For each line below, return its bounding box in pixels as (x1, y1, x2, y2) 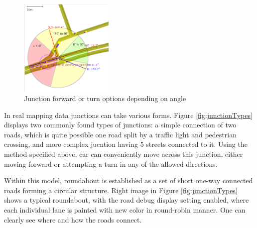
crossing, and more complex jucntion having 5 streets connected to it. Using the (4, 139, 248, 149)
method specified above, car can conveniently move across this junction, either (4, 149, 243, 159)
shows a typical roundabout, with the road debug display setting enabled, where (4, 195, 249, 205)
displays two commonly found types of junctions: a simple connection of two (4, 119, 237, 130)
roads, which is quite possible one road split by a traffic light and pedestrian (4, 129, 237, 139)
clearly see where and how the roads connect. (4, 214, 142, 225)
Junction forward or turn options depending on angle (24, 93, 186, 104)
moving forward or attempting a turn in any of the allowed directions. (4, 158, 218, 169)
